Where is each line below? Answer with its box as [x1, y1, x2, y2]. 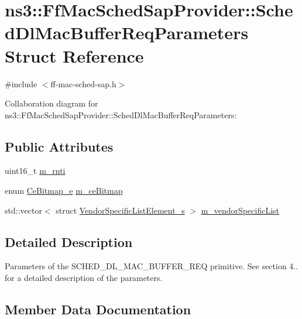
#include [5, 77, 37, 90]
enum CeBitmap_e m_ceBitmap [5, 184, 123, 197]
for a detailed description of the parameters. [5, 272, 163, 284]
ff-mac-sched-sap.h [50, 77, 116, 90]
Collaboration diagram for [5, 97, 98, 109]
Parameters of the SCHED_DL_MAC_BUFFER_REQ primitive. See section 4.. [5, 260, 298, 272]
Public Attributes [5, 137, 114, 155]
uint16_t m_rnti [5, 164, 66, 177]
